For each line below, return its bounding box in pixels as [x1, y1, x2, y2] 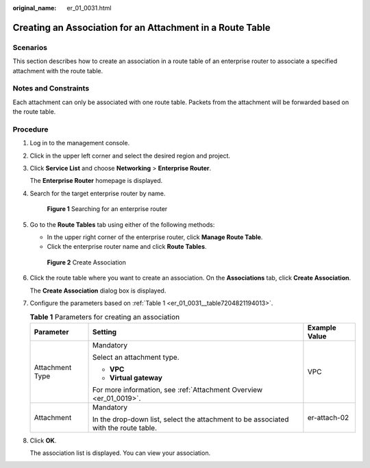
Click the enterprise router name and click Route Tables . [47, 243, 207, 251]
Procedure [12, 124, 49, 134]
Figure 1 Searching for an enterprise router [47, 205, 168, 213]
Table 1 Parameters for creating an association [29, 312, 180, 322]
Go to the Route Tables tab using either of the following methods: [29, 220, 215, 229]
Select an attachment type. [92, 352, 180, 362]
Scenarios [12, 42, 48, 52]
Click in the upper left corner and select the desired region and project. [29, 151, 231, 160]
